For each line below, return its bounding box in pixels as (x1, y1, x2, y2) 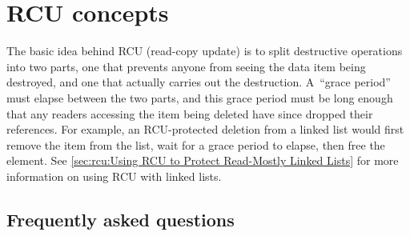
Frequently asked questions (6, 206, 235, 231)
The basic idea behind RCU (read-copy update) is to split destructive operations (6, 42, 403, 59)
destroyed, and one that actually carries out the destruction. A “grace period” (6, 74, 391, 90)
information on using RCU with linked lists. (6, 167, 222, 184)
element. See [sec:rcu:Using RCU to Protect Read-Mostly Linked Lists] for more (6, 152, 399, 169)
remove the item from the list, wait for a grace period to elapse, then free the (6, 136, 385, 153)
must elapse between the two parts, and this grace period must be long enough (6, 89, 393, 106)
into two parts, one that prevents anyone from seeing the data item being (6, 58, 366, 74)
